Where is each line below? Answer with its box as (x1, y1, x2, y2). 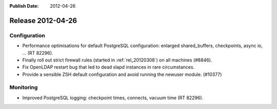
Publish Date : (9, 3, 39, 9)
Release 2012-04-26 (9, 16, 77, 25)
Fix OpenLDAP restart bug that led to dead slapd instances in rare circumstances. (22, 64, 195, 70)
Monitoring (9, 84, 38, 91)
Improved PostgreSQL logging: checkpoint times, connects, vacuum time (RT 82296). (22, 95, 204, 101)
